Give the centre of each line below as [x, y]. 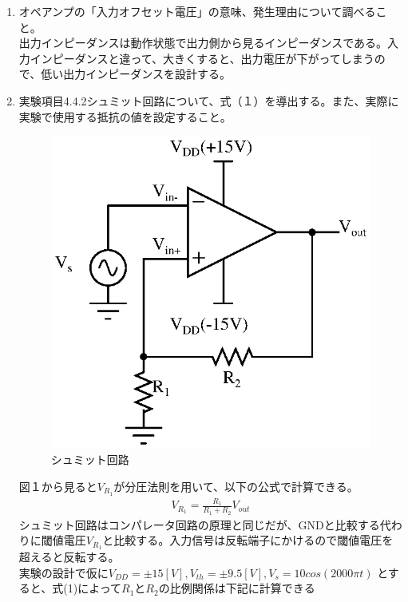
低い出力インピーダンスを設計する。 [136, 74]
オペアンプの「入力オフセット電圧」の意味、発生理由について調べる [197, 11]
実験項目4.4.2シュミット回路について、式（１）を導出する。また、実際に [209, 100]
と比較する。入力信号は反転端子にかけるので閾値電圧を [248, 540]
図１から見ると [58, 486]
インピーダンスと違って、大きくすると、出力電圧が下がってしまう [202, 58]
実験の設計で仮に [63, 572]
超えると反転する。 [69, 557]
